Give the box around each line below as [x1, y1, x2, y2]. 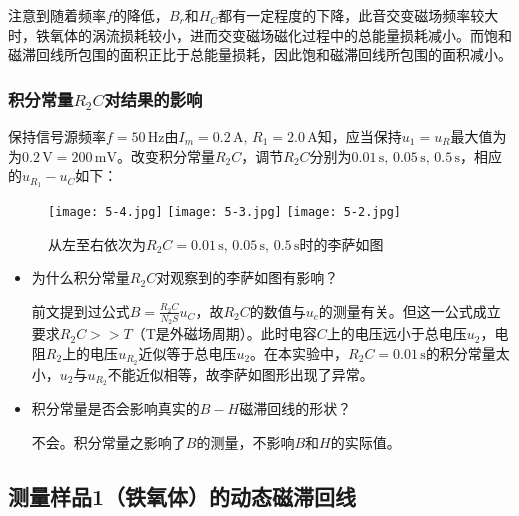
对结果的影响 [104, 86, 203, 111]
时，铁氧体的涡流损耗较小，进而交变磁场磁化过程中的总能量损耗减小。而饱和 [8, 24, 512, 45]
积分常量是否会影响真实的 [31, 398, 200, 419]
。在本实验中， [250, 342, 349, 363]
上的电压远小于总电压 [326, 323, 467, 344]
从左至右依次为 [48, 233, 146, 254]
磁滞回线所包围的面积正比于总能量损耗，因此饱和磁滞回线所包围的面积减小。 [8, 44, 512, 65]
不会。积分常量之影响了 [31, 432, 186, 453]
